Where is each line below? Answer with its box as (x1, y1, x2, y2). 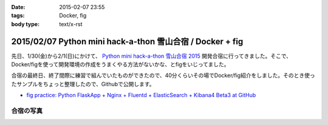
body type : (11, 20, 39, 27)
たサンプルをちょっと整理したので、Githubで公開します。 (11, 80, 155, 87)
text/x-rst (59, 20, 83, 27)
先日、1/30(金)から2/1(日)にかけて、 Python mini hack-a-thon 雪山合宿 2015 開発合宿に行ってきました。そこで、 (11, 52, 292, 59)
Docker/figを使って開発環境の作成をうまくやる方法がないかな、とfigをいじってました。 (11, 61, 230, 68)
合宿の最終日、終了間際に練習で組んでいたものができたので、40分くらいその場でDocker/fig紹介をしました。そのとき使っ (11, 72, 315, 79)
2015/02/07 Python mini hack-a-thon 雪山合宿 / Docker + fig (11, 36, 244, 47)
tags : (11, 12, 25, 19)
